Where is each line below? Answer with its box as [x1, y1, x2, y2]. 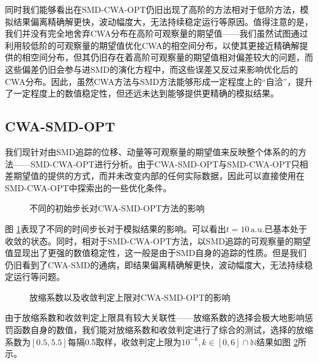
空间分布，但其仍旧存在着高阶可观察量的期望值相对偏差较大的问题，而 [30, 51, 313, 64]
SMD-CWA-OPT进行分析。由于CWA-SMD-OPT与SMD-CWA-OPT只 [30, 157, 300, 170]
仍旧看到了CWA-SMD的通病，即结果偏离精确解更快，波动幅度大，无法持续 [5, 258, 305, 271]
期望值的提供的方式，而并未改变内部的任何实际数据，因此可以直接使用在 [13, 169, 305, 182]
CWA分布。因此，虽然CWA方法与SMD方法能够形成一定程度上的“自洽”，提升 [5, 75, 313, 87]
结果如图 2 [256, 335, 298, 348]
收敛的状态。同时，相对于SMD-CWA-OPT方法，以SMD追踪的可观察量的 [5, 234, 294, 247]
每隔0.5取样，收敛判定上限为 [67, 335, 182, 348]
